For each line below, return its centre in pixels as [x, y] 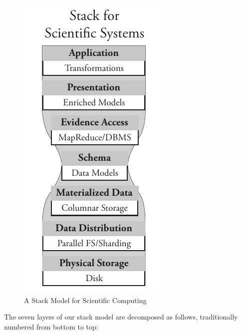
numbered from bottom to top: [51, 326]
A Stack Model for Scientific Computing [85, 300]
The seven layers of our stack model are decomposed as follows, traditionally [121, 317]
